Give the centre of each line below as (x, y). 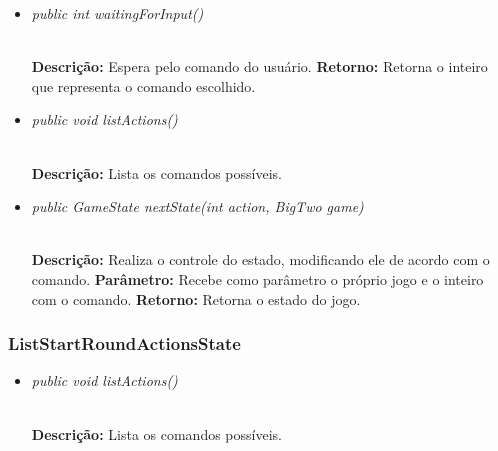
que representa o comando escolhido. (143, 85)
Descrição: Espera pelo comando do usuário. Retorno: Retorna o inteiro (259, 66)
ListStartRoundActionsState (124, 343)
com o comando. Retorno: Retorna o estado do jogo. (196, 298)
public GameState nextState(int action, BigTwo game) (197, 206)
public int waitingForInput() (117, 13)
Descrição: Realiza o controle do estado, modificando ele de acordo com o (260, 259)
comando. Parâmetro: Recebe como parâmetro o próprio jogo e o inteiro (257, 278)
